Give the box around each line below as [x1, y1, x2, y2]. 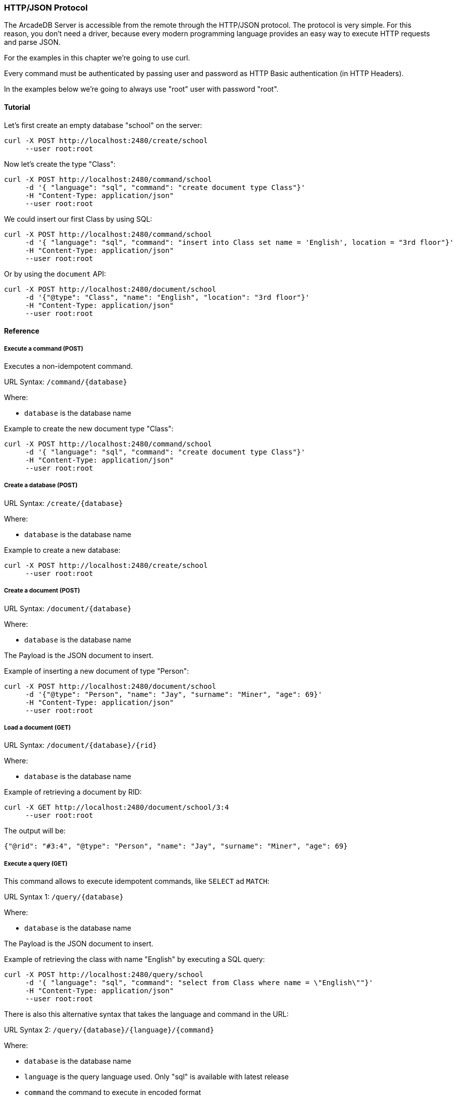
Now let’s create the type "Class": [4, 159, 116, 168]
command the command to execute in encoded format [24, 1088, 201, 1097]
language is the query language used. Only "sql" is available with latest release [24, 1072, 289, 1081]
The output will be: [4, 826, 66, 835]
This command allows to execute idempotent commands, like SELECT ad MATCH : [4, 877, 270, 886]
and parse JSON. [4, 38, 61, 47]
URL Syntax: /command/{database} [4, 377, 127, 386]
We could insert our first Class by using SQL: [4, 214, 153, 223]
